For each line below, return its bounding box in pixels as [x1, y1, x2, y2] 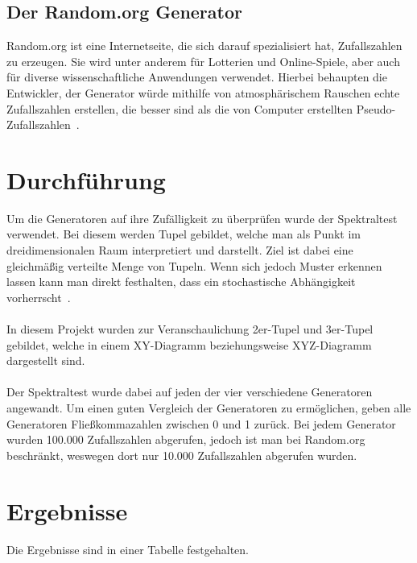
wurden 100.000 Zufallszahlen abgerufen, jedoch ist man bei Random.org [6, 431, 365, 448]
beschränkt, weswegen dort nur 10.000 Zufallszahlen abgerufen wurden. [6, 446, 357, 463]
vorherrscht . [6, 288, 71, 305]
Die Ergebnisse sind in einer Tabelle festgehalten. [6, 540, 249, 557]
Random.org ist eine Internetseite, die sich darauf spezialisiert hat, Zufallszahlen [6, 37, 403, 54]
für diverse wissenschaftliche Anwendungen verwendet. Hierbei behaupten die [6, 68, 387, 85]
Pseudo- [356, 100, 396, 117]
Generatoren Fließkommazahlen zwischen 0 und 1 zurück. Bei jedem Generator [6, 415, 396, 432]
